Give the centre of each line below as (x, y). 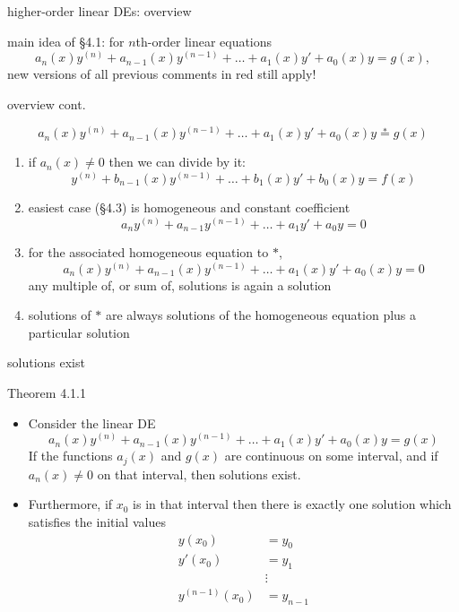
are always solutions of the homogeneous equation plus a (261, 315)
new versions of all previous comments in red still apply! (162, 74)
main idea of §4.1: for (66, 41)
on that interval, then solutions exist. (199, 474)
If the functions (70, 456)
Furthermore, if (70, 504)
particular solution (79, 332)
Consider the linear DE (92, 422)
